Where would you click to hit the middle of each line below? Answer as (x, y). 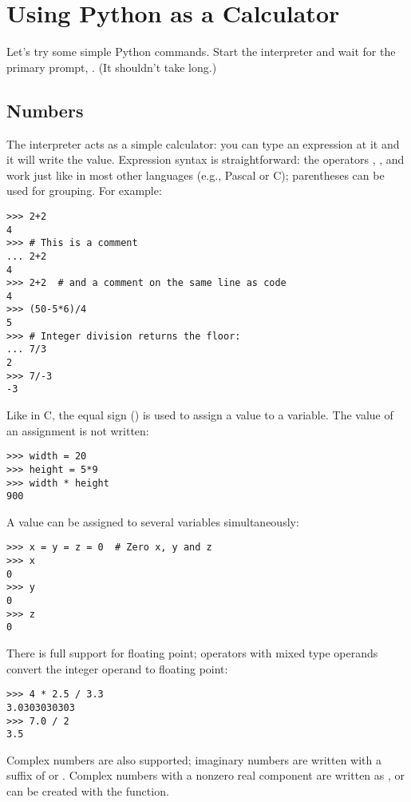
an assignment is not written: (78, 430)
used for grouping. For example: (84, 191)
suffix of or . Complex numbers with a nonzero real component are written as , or (206, 775)
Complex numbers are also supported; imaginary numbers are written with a (194, 759)
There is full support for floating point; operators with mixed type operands (192, 653)
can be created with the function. (88, 791)
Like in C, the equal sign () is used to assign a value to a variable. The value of (200, 415)
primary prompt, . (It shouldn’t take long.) (112, 67)
